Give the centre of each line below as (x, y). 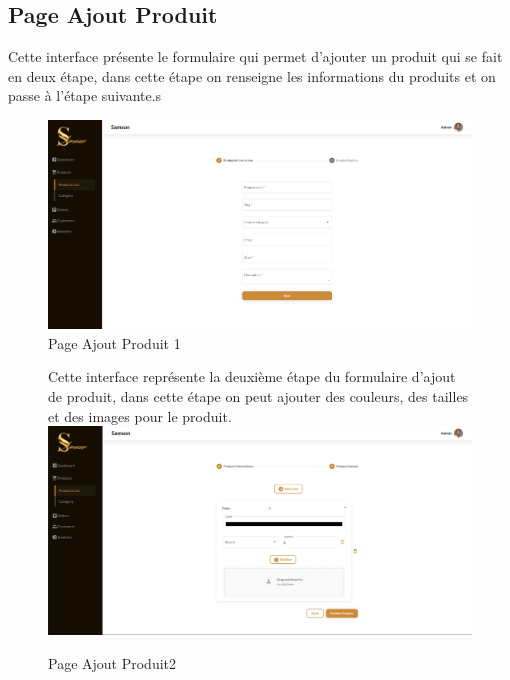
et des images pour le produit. (140, 415)
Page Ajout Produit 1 (114, 342)
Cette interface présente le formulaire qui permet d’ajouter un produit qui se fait (255, 56)
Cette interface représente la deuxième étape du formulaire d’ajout (252, 376)
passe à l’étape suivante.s (85, 95)
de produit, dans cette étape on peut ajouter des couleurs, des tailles (258, 396)
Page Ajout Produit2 (112, 662)
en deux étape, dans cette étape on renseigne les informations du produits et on (252, 75)
